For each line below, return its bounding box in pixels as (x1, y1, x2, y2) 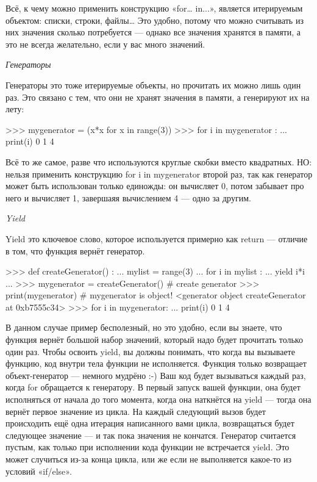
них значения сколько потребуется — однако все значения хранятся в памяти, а (5, 26, 301, 38)
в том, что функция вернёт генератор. (5, 244, 145, 257)
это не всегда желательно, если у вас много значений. (5, 37, 205, 50)
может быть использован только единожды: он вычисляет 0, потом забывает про (5, 179, 304, 192)
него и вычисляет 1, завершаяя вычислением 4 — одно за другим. (5, 191, 251, 204)
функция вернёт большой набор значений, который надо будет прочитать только (5, 333, 303, 346)
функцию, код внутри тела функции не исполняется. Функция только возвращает (5, 357, 307, 370)
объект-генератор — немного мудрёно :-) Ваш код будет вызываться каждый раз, (5, 369, 306, 381)
